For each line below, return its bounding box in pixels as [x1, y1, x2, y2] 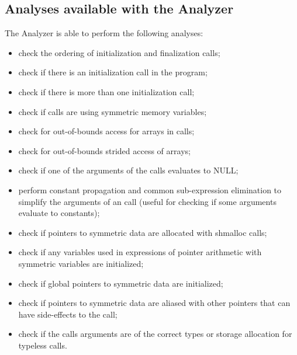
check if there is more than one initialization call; [18, 85, 195, 98]
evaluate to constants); [18, 207, 100, 219]
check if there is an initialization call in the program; [18, 66, 208, 78]
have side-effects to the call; [18, 308, 118, 320]
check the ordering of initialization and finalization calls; [18, 46, 220, 58]
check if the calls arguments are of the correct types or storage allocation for [18, 328, 292, 340]
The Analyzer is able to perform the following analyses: [5, 27, 203, 39]
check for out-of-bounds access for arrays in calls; [18, 125, 195, 137]
